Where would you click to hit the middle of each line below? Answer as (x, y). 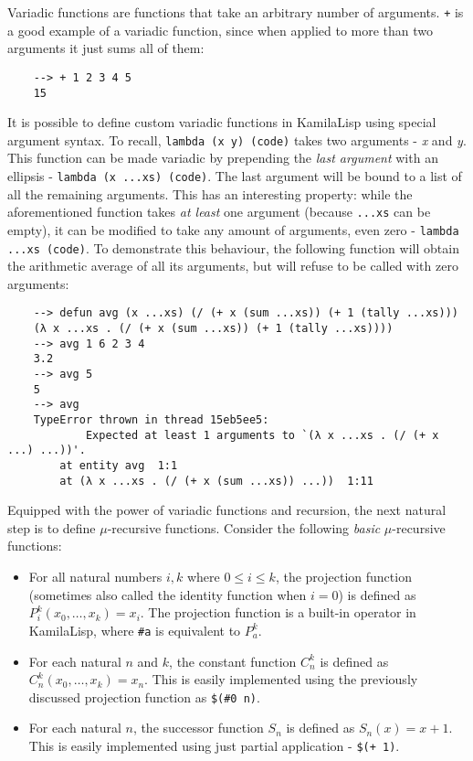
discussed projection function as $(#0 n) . (144, 697)
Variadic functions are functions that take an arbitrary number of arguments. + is (236, 12)
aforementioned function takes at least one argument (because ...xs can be (219, 212)
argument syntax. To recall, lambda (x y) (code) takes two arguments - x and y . (237, 139)
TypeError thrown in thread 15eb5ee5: (151, 420)
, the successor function (198, 728)
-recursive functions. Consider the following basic (244, 527)
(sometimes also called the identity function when (168, 594)
